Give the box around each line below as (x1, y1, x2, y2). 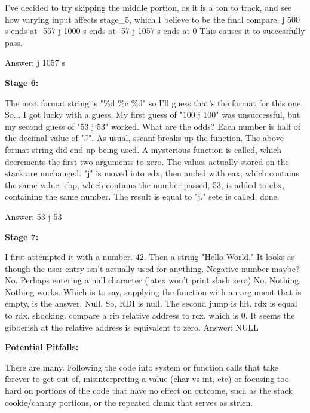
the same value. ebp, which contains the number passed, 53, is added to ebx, (5, 178, 284, 191)
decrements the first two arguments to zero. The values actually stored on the (5, 155, 289, 167)
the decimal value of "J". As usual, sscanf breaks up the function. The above (5, 131, 284, 144)
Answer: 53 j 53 (5, 210, 62, 222)
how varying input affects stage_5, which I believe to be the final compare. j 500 (5, 13, 300, 25)
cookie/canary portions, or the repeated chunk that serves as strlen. (5, 396, 253, 408)
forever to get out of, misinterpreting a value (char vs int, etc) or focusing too (5, 372, 289, 385)
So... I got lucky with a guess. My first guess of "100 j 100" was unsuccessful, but (5, 108, 300, 121)
